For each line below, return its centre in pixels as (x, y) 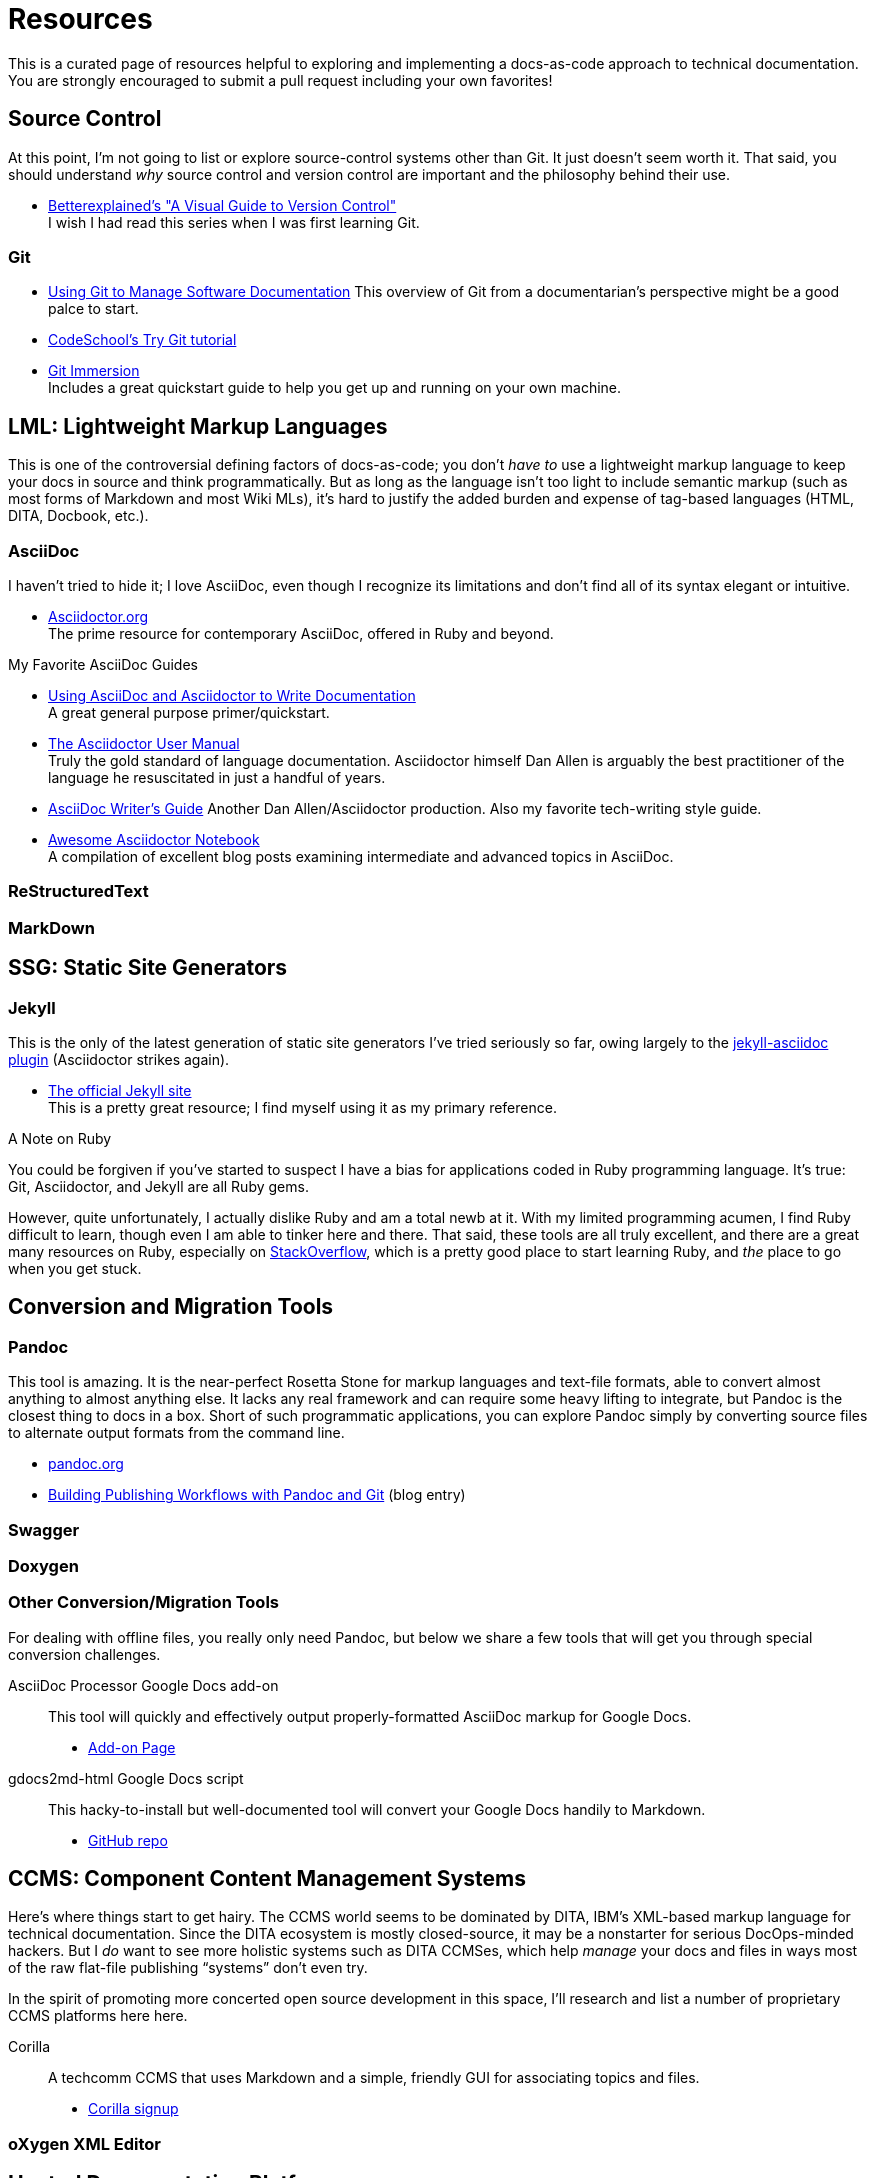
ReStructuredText (78, 891)
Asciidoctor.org (98, 616)
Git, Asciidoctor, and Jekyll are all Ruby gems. (158, 1186)
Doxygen (43, 1565)
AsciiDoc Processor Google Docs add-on (143, 1685)
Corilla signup (133, 2109)
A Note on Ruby (60, 1138)
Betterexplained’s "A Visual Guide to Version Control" (222, 205)
